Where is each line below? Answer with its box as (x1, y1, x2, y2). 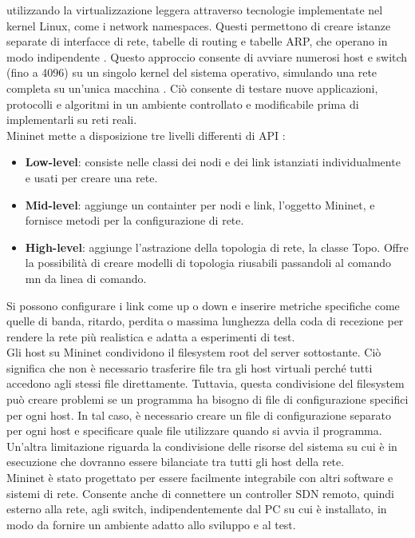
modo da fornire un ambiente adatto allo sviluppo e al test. (6, 516, 296, 532)
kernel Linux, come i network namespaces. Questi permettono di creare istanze (6, 17, 391, 34)
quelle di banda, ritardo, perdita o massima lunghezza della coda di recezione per (6, 313, 404, 329)
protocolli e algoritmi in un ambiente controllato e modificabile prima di (6, 95, 359, 112)
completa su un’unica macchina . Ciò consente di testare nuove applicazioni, (6, 79, 378, 96)
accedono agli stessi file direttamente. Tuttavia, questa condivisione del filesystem (6, 375, 405, 392)
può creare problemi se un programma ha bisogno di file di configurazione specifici (6, 391, 409, 408)
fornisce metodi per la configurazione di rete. (25, 212, 244, 229)
